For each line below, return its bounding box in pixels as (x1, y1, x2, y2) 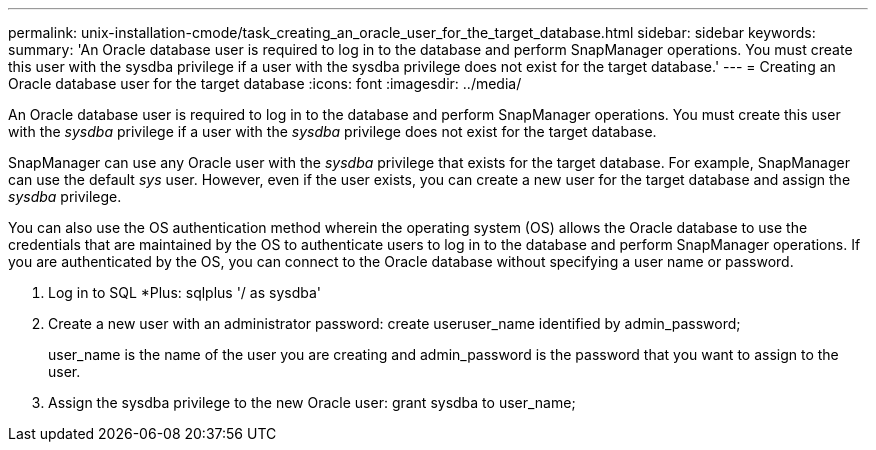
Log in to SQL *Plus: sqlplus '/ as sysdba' (48, 284, 322, 301)
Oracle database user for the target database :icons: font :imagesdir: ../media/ (8, 75, 522, 92)
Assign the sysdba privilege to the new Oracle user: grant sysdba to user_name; (48, 394, 576, 411)
